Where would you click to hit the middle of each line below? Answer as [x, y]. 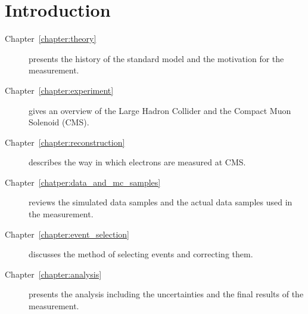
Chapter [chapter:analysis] [53, 274]
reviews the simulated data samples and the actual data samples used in [161, 202]
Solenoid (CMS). [59, 122]
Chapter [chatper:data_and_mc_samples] [83, 182]
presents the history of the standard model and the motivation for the [156, 58]
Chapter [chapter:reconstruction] [65, 142]
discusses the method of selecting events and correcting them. [141, 254]
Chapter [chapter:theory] [51, 39]
